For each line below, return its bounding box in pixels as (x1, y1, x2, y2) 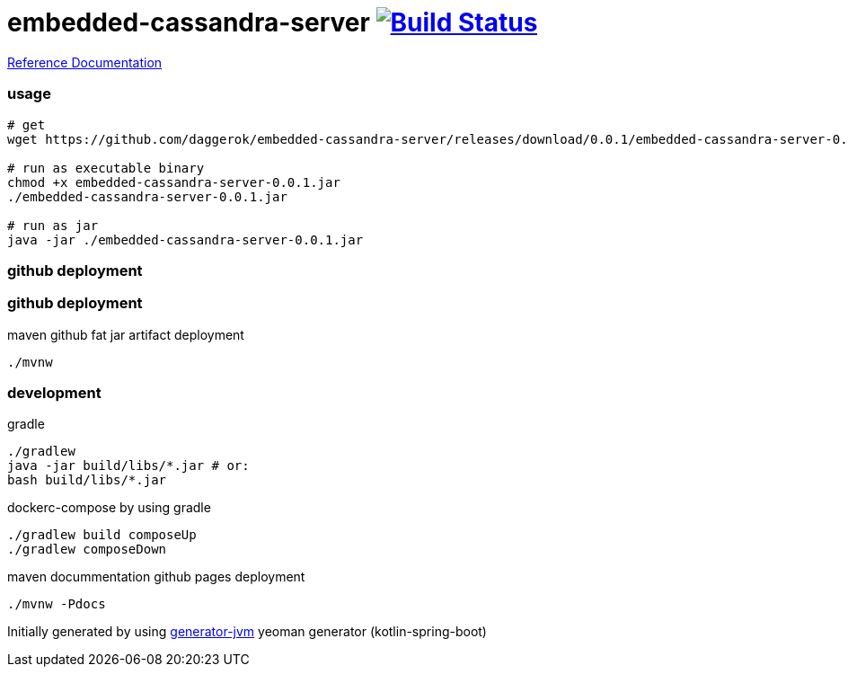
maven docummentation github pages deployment (7, 569, 305, 585)
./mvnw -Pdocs (7, 597, 106, 612)
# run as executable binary (7, 160, 205, 175)
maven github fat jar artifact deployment (7, 326, 244, 342)
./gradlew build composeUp (7, 528, 197, 543)
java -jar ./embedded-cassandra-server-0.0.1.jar (7, 232, 364, 247)
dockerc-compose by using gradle (7, 500, 211, 516)
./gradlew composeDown (7, 542, 167, 557)
